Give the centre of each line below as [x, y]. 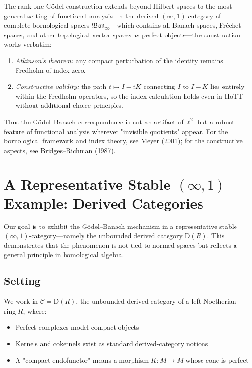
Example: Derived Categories [104, 202]
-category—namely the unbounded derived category [106, 236]
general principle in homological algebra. [64, 254]
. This [216, 236]
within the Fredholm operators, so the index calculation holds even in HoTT [129, 96]
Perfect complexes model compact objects [77, 327]
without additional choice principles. [69, 105]
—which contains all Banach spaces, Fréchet [176, 25]
